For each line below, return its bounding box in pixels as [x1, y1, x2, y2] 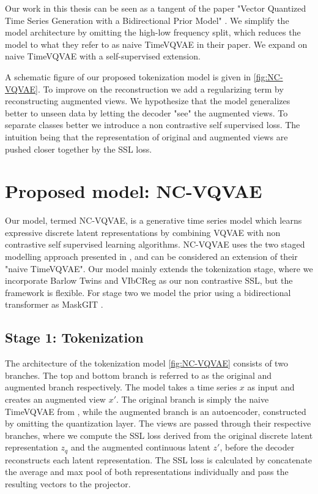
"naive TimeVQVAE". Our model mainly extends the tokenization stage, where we [5, 262, 313, 275]
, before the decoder [220, 441, 295, 454]
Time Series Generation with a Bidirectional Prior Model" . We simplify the [5, 13, 289, 26]
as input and [247, 381, 295, 393]
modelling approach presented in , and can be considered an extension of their [5, 250, 298, 263]
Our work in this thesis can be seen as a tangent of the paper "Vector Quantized [5, 2, 306, 14]
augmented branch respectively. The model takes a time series [5, 381, 237, 393]
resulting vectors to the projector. [5, 477, 131, 490]
